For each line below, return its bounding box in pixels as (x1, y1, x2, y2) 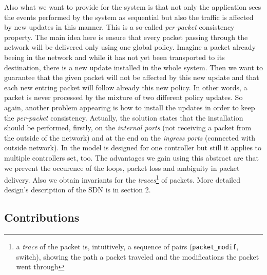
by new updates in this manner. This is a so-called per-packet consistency (4, 22, 235, 32)
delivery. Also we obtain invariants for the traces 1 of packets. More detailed (4, 173, 240, 185)
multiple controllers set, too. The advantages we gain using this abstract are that (4, 152, 259, 163)
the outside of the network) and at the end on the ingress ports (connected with (4, 132, 255, 143)
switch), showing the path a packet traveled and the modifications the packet (16, 251, 259, 262)
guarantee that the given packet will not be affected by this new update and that (4, 72, 259, 83)
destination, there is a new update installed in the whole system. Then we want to (4, 62, 263, 72)
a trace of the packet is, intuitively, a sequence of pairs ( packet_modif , (16, 241, 239, 252)
